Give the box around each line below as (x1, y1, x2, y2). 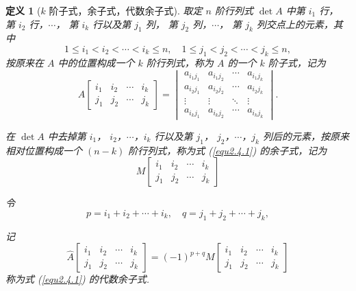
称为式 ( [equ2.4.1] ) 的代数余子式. (5, 272, 150, 286)
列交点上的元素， (256, 16, 333, 31)
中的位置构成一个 (58, 55, 135, 69)
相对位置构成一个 (5, 143, 82, 157)
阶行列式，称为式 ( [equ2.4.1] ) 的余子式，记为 (128, 143, 327, 157)
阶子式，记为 (268, 55, 326, 69)
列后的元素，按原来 (262, 128, 349, 143)
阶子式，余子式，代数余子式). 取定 (49, 3, 203, 17)
